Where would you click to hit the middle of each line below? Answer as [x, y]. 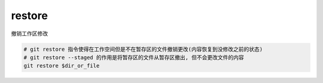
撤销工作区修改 [29, 33]
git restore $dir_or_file [62, 66]
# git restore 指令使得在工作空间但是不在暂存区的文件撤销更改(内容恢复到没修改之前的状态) [143, 49]
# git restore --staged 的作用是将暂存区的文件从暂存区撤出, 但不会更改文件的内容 [134, 57]
